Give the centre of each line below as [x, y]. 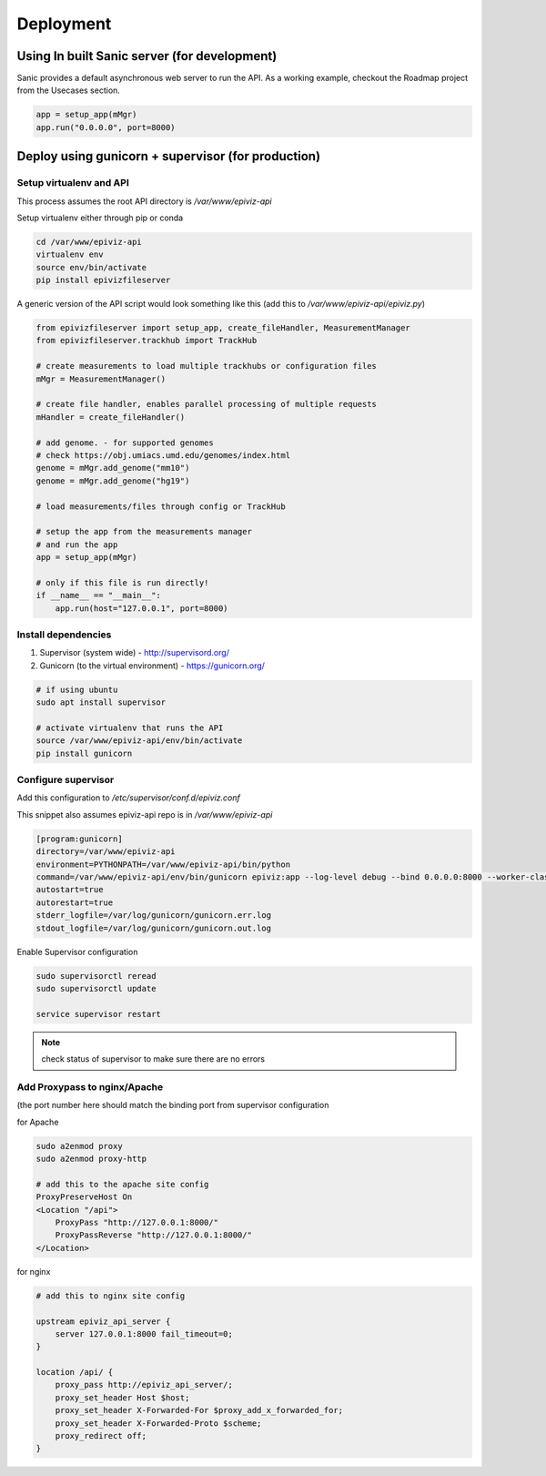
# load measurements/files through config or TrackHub [161, 506]
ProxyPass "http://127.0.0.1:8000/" [136, 1222]
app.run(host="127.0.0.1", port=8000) [142, 608]
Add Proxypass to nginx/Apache [90, 1086]
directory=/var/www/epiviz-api [106, 852]
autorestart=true [75, 902]
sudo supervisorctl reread [96, 976]
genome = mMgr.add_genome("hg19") [113, 481]
